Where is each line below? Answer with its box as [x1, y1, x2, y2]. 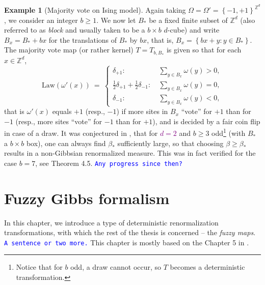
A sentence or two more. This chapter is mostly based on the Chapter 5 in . [4, 237, 249, 247]
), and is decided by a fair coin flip [152, 116, 260, 126]
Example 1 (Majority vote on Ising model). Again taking [4, 5, 186, 15]
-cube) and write [167, 24, 220, 35]
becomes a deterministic [170, 262, 245, 272]
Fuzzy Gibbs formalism [4, 187, 170, 208]
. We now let [96, 14, 136, 25]
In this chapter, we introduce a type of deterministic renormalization [4, 217, 219, 227]
